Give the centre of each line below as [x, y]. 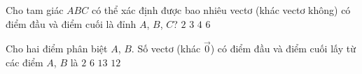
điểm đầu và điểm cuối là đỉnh [71, 23]
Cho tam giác [35, 10]
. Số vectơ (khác [166, 49]
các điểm [25, 62]
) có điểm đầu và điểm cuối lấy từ [283, 49]
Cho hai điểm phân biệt [57, 49]
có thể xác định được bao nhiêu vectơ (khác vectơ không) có [221, 10]
